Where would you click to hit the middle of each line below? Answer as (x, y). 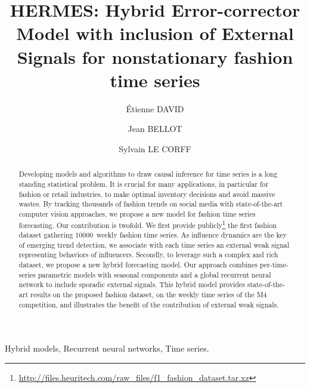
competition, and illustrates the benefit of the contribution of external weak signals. (149, 304)
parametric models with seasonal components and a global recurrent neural (154, 274)
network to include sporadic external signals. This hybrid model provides (132, 284)
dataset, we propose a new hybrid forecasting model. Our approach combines (138, 265)
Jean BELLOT (155, 129)
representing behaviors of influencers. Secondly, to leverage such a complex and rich (148, 255)
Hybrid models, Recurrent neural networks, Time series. (107, 348)
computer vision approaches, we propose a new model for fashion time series (137, 213)
